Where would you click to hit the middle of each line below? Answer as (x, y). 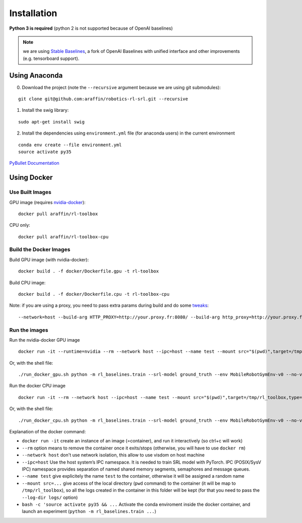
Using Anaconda (36, 75)
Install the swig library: (45, 110)
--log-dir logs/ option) (50, 497)
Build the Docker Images (40, 249)
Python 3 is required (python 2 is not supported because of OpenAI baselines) (91, 28)
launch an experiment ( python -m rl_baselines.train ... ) (89, 511)
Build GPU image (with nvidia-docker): (49, 259)
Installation (33, 13)
